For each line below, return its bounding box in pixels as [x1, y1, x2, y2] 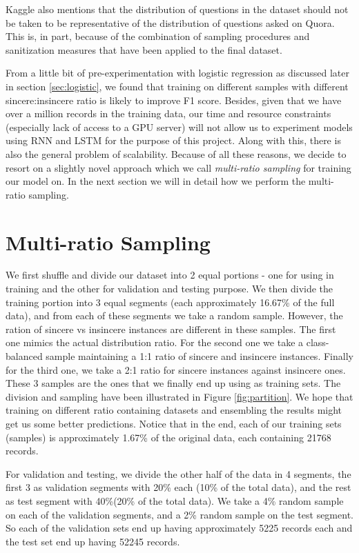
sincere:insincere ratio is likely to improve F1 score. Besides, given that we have [6, 92, 342, 107]
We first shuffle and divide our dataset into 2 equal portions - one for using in [6, 268, 334, 282]
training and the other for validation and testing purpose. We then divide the [6, 281, 333, 296]
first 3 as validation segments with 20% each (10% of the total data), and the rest [6, 480, 351, 494]
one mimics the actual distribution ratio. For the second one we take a [6, 335, 304, 350]
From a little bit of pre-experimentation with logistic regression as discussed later [6, 66, 349, 80]
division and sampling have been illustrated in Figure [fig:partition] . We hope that [6, 389, 353, 403]
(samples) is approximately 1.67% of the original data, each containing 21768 [6, 430, 331, 444]
